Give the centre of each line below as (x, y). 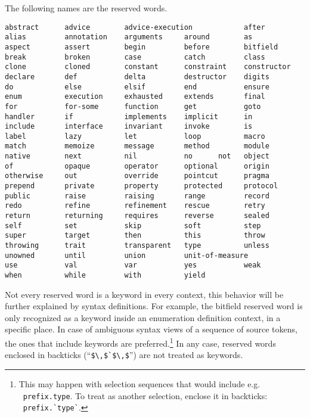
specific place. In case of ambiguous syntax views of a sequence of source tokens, (151, 329)
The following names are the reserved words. (86, 8)
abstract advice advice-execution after (135, 27)
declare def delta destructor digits (137, 77)
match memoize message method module (137, 146)
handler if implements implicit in (129, 116)
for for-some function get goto (133, 106)
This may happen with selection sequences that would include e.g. (139, 383)
